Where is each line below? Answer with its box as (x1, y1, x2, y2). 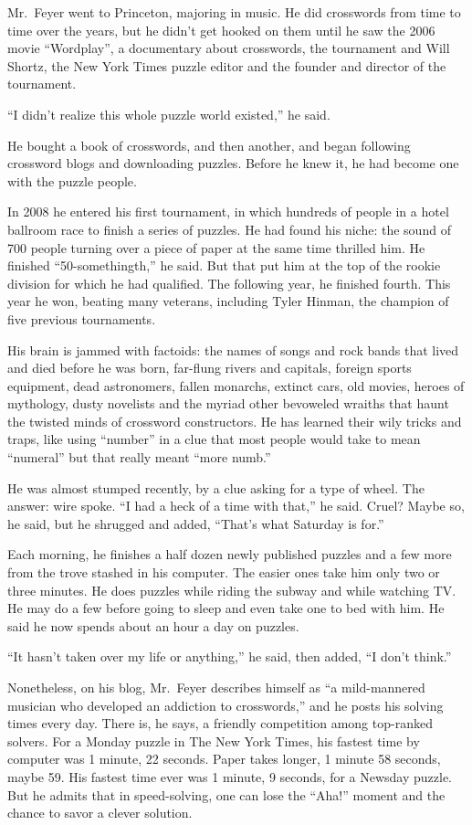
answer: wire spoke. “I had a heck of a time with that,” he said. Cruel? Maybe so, (7, 496, 465, 515)
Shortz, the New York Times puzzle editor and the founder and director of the (7, 56, 446, 75)
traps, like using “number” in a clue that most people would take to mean (7, 429, 421, 449)
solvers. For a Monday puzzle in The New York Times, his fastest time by (7, 731, 420, 750)
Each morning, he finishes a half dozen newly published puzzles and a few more (7, 545, 452, 564)
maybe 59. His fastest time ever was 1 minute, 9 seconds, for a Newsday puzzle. (7, 767, 453, 786)
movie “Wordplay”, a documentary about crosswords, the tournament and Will (7, 38, 450, 58)
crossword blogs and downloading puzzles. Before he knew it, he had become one (7, 153, 459, 173)
